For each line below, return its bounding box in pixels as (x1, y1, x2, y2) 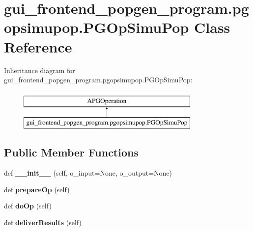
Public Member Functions (4, 145, 139, 160)
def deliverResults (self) (4, 217, 82, 227)
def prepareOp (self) (4, 184, 70, 194)
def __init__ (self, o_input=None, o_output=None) (4, 168, 172, 178)
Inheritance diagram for (4, 65, 75, 75)
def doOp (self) (4, 201, 52, 211)
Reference (4, 36, 72, 56)
